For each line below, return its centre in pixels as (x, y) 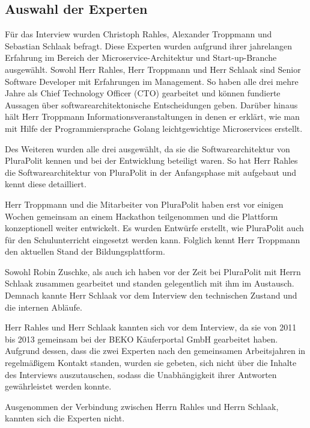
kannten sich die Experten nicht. (65, 418)
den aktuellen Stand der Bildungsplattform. (85, 251)
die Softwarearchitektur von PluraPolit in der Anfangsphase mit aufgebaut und (150, 172)
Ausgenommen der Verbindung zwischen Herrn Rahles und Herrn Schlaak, (142, 406)
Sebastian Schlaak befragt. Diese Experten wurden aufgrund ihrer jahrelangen (149, 45)
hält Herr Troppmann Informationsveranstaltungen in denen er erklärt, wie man (152, 116)
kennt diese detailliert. (46, 184)
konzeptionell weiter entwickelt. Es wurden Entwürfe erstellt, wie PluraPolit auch (154, 228)
